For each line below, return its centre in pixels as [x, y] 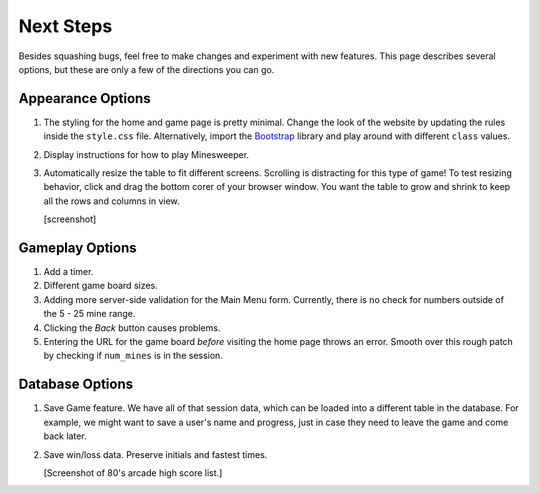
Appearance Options [84, 98]
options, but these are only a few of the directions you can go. [146, 69]
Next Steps [65, 26]
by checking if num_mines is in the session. [133, 356]
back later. [65, 436]
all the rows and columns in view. [111, 201]
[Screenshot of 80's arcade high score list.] [133, 472]
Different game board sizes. [101, 286]
